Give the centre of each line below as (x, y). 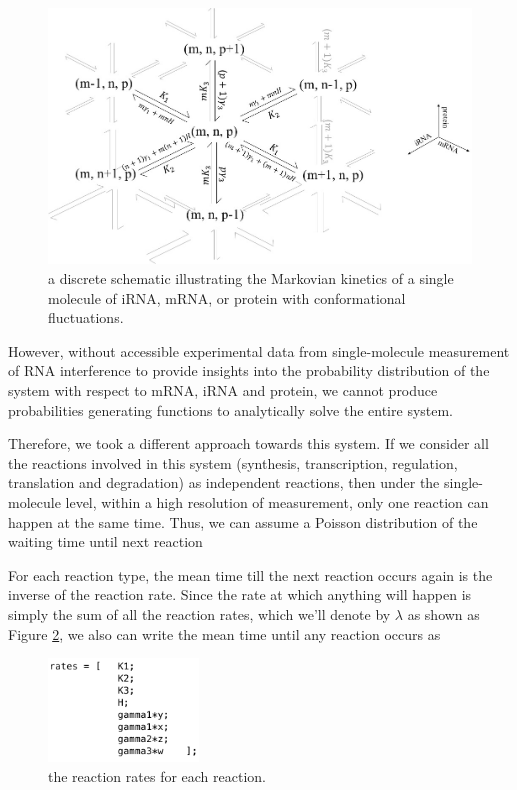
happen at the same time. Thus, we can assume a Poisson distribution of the (243, 521)
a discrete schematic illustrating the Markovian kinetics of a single (251, 278)
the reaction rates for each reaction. (157, 775)
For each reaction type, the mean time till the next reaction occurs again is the (250, 574)
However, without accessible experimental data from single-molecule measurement (259, 350)
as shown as (443, 613)
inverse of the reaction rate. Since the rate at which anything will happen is (240, 594)
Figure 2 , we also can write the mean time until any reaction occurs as (224, 633)
